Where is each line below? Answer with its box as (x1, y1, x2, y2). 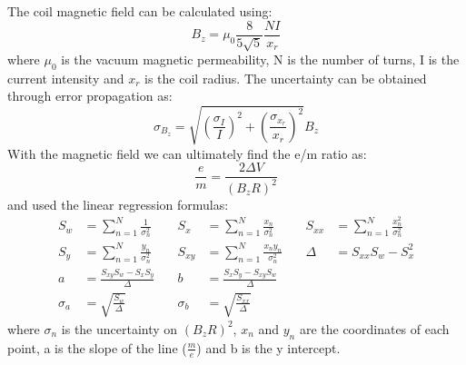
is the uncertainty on (61, 319, 178, 338)
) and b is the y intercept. (196, 338, 341, 357)
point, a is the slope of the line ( (7, 338, 187, 357)
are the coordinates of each (299, 319, 450, 338)
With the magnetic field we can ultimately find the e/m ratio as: (7, 143, 367, 163)
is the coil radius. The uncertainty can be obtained (144, 68, 427, 87)
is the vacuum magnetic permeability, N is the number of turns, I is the (61, 50, 460, 69)
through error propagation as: (7, 86, 173, 105)
